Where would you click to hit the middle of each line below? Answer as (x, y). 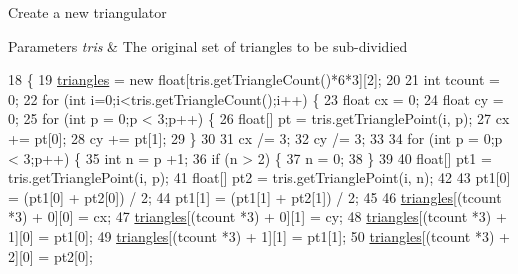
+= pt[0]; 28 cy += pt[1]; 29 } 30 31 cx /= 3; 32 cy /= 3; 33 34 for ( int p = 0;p (255, 137)
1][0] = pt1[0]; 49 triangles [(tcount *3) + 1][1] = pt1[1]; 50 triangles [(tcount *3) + (259, 235)
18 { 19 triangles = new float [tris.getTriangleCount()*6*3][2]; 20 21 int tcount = (254, 79)
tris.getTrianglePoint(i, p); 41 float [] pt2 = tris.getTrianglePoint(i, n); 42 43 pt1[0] (259, 177)
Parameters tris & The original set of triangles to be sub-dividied (208, 45)
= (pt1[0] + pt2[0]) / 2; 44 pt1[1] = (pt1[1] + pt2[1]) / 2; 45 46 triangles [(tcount (255, 196)
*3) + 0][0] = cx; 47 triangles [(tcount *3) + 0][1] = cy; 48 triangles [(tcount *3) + (257, 216)
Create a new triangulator (87, 12)
